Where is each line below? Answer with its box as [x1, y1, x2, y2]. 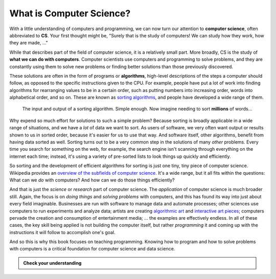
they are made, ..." [9, 40, 48, 46]
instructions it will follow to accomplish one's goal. [9, 229, 116, 235]
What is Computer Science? [9, 8, 131, 19]
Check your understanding [23, 260, 82, 266]
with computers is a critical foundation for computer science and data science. [9, 246, 175, 252]
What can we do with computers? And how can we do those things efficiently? [9, 177, 175, 183]
